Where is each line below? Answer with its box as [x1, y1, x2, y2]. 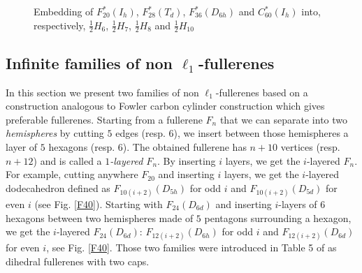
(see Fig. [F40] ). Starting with [34, 196, 163, 211]
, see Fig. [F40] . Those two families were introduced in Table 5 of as [46, 240, 337, 255]
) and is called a [33, 153, 102, 168]
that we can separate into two [219, 112, 348, 126]
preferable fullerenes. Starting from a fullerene [6, 112, 203, 126]
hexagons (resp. [48, 140, 115, 154]
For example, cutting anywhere [6, 167, 138, 182]
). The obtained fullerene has [122, 140, 247, 154]
